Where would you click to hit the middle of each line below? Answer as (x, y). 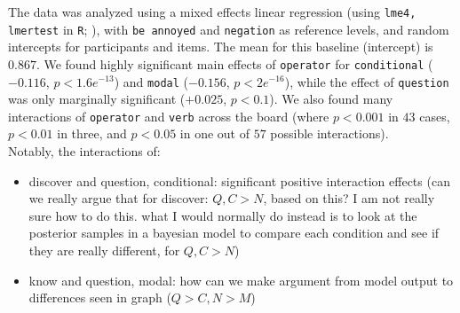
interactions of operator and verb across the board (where (169, 116)
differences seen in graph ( (100, 297)
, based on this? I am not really (349, 198)
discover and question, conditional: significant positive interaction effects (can (239, 180)
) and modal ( (151, 81)
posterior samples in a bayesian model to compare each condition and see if (234, 233)
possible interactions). (329, 133)
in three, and (92, 133)
